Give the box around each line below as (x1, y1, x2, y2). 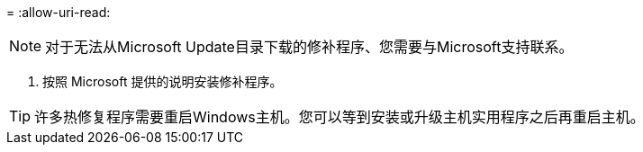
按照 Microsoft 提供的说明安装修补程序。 (42, 74, 283, 89)
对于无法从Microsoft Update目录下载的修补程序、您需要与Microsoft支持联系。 (45, 38, 574, 56)
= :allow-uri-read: (6, 4, 111, 20)
